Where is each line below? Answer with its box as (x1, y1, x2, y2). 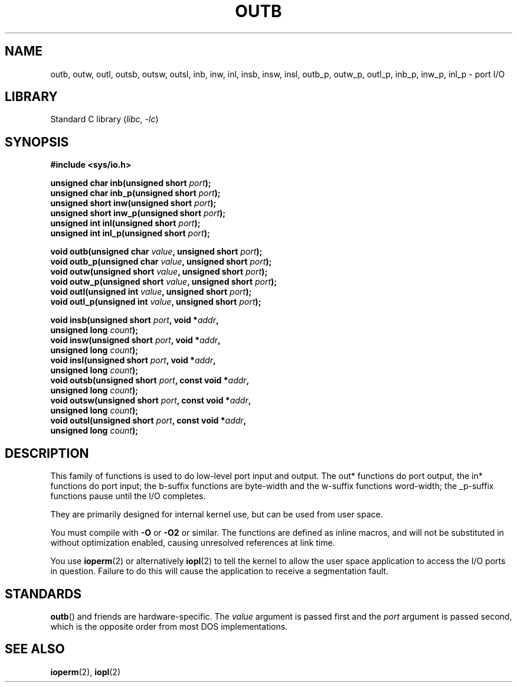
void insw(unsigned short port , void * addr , (50, 335, 221, 346)
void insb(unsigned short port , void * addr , (50, 315, 219, 325)
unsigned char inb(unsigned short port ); (50, 178, 211, 188)
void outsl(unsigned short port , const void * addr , (50, 415, 247, 426)
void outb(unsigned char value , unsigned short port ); (50, 246, 263, 257)
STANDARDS (5, 586, 82, 601)
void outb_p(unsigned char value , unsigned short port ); (50, 256, 272, 267)
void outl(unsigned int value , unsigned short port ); (50, 286, 252, 297)
